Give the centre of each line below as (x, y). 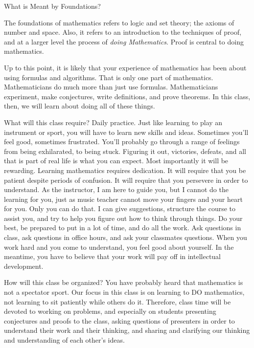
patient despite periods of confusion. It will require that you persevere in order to (126, 180)
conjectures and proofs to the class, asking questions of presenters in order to (119, 320)
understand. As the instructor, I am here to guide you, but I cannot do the (116, 189)
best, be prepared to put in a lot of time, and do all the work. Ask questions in (123, 228)
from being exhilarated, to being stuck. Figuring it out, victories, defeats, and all (125, 151)
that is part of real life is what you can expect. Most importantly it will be (116, 161)
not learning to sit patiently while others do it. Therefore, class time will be (117, 301)
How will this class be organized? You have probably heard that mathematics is (124, 282)
